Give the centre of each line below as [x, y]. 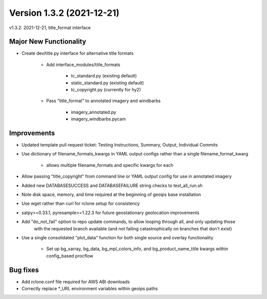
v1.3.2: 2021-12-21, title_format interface [50, 28]
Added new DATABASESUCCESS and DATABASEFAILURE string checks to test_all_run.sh [112, 186]
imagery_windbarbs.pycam [98, 119]
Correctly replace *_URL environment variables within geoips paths [90, 289]
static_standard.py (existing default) [108, 83]
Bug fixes [24, 270]
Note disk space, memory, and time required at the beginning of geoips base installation [111, 194]
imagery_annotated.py [93, 112]
